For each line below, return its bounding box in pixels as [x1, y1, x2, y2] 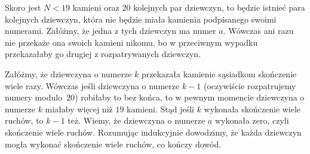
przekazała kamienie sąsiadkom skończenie [141, 67, 297, 80]
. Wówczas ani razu [223, 24, 294, 37]
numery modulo [5, 91, 63, 103]
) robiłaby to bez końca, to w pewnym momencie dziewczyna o [75, 91, 305, 103]
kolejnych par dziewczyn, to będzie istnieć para [133, 1, 305, 13]
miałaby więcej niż [45, 102, 113, 115]
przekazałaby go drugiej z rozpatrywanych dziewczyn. [5, 48, 201, 60]
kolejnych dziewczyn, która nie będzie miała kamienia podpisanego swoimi [5, 12, 277, 25]
